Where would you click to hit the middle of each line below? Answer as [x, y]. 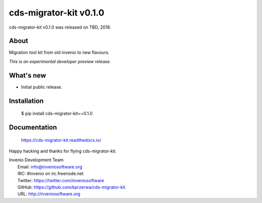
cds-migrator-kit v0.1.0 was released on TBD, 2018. [60, 27]
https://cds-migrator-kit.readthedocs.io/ [61, 140]
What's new [27, 75]
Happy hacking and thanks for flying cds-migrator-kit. [63, 151]
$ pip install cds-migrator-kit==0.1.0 [57, 114]
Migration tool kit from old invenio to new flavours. [59, 52]
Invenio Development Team [36, 160]
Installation [26, 101]
